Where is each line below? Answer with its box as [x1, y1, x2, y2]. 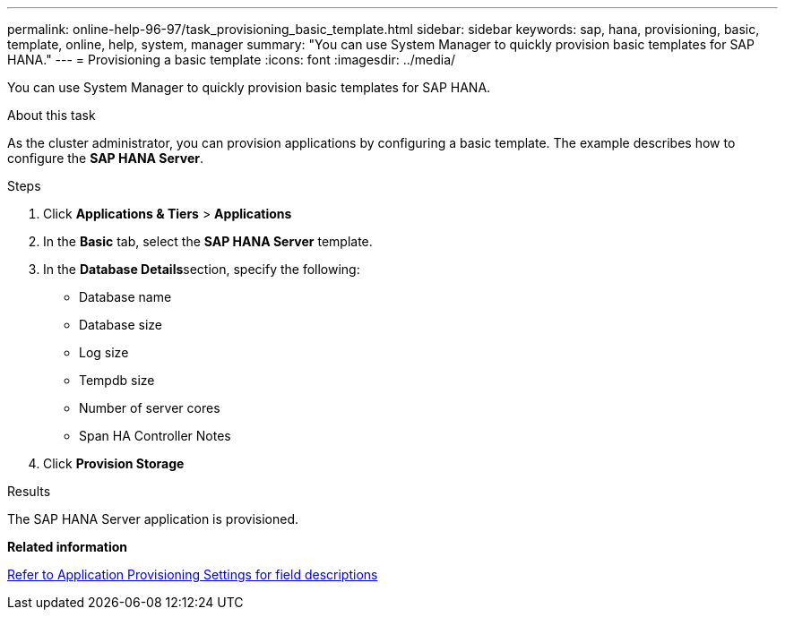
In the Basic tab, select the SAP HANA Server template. [43, 234, 373, 249]
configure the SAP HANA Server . [7, 150, 204, 166]
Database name [79, 289, 172, 304]
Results [7, 484, 51, 499]
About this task [7, 107, 96, 123]
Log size [79, 345, 129, 360]
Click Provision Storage [43, 456, 185, 471]
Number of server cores [79, 400, 220, 416]
